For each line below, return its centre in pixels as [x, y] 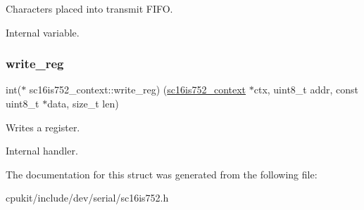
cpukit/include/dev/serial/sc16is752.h [87, 198]
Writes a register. [43, 127]
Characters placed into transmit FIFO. [89, 8]
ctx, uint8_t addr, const [306, 90]
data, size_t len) [83, 103]
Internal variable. [43, 32]
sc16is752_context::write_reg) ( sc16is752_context [138, 90]
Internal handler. [42, 151]
